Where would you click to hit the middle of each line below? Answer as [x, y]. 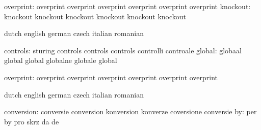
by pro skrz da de [32, 121]
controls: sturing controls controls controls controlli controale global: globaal [123, 50]
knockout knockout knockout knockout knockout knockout [95, 16]
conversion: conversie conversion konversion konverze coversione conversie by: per [130, 111]
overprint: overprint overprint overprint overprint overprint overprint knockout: [127, 6]
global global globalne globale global [61, 60]
